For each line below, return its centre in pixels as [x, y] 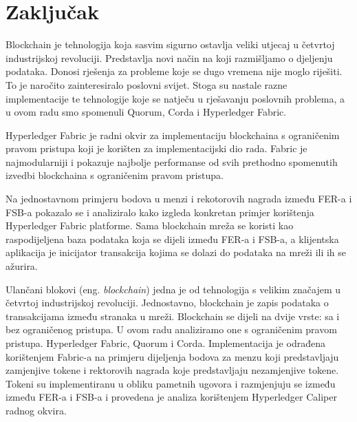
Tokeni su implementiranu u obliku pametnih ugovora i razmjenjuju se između [171, 383]
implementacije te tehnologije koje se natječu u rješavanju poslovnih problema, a [175, 98]
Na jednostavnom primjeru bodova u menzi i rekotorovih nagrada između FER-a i [179, 199]
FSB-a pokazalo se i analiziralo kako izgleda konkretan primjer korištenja [160, 212]
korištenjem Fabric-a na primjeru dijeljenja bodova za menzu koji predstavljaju [172, 356]
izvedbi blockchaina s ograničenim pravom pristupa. [115, 175]
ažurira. [22, 266]
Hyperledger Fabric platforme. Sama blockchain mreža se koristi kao [150, 225]
